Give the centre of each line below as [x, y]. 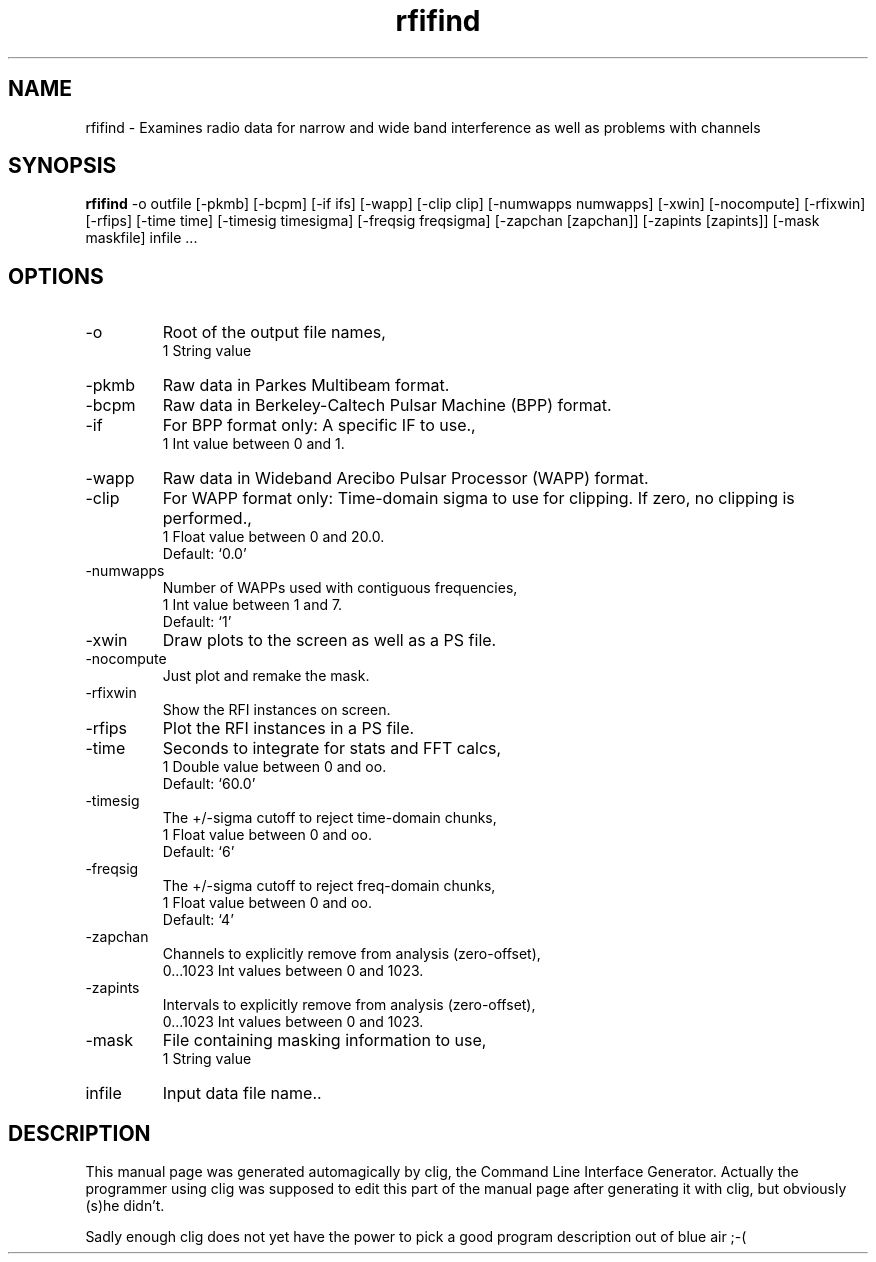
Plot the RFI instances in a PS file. [288, 728]
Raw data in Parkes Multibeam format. [306, 385]
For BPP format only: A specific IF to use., [319, 425]
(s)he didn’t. [125, 1206]
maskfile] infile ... [141, 238]
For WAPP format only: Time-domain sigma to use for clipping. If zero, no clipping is [478, 498]
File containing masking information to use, [324, 1040]
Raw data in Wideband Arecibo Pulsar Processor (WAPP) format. [405, 478]
